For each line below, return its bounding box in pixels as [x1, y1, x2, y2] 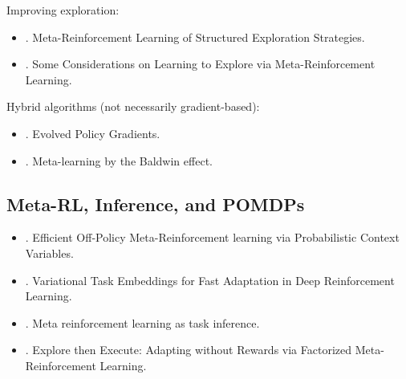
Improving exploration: [6, 2, 120, 18]
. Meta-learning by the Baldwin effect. [25, 152, 213, 169]
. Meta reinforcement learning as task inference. [25, 314, 260, 331]
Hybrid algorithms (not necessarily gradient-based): [6, 98, 260, 115]
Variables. [25, 244, 74, 261]
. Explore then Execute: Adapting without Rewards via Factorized [25, 341, 352, 358]
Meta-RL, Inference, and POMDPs [6, 191, 305, 216]
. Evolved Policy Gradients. [25, 124, 160, 141]
